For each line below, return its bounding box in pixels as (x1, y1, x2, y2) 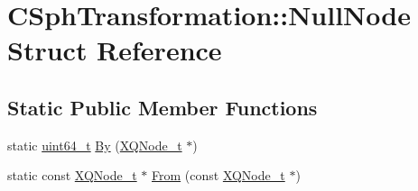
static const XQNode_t (7, 166, 137, 185)
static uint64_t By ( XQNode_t (7, 135, 182, 154)
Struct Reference (7, 32, 222, 68)
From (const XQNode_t (152, 166, 285, 185)
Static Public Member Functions (7, 93, 318, 121)
